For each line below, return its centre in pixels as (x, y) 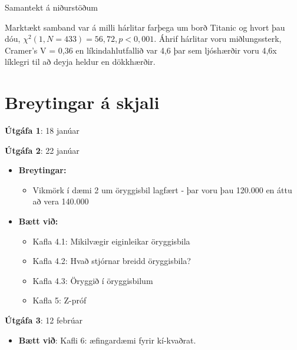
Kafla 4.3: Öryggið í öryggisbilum (93, 280)
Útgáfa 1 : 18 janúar (42, 131)
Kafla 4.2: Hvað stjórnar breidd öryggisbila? (112, 261)
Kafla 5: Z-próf (60, 300)
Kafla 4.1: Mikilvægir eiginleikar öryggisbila (111, 241)
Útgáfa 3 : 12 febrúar (44, 320)
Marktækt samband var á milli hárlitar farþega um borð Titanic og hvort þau (145, 27)
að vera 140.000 (61, 201)
